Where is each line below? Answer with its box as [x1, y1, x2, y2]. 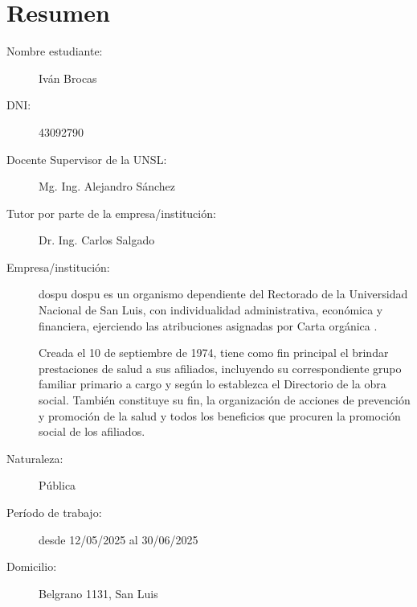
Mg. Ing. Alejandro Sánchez [39, 178, 176, 195]
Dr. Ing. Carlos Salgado [39, 232, 155, 248]
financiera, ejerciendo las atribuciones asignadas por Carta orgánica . [39, 317, 378, 334]
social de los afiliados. [39, 423, 145, 440]
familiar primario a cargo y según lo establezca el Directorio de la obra [39, 375, 386, 392]
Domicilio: [6, 558, 57, 575]
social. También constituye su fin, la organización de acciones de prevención [39, 392, 411, 408]
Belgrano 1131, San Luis [39, 584, 158, 601]
